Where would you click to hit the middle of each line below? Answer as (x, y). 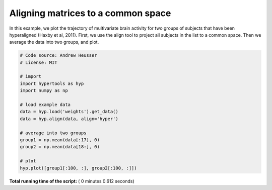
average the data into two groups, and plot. (54, 42)
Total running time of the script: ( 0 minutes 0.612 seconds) (72, 181)
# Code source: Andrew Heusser (59, 56)
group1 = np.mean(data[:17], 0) (60, 140)
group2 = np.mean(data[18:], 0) (60, 147)
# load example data (45, 105)
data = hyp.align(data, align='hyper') (69, 119)
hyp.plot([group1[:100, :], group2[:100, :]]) (78, 168)
